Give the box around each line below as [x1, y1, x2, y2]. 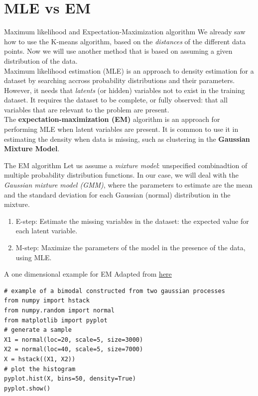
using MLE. [15, 252, 52, 262]
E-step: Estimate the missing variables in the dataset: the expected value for [15, 215, 249, 226]
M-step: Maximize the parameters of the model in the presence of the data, [15, 242, 246, 252]
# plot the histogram [4, 365, 76, 373]
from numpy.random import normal [4, 306, 115, 314]
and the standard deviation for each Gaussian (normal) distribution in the [4, 189, 231, 199]
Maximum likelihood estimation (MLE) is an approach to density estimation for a [4, 65, 254, 76]
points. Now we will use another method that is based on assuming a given [4, 46, 233, 56]
